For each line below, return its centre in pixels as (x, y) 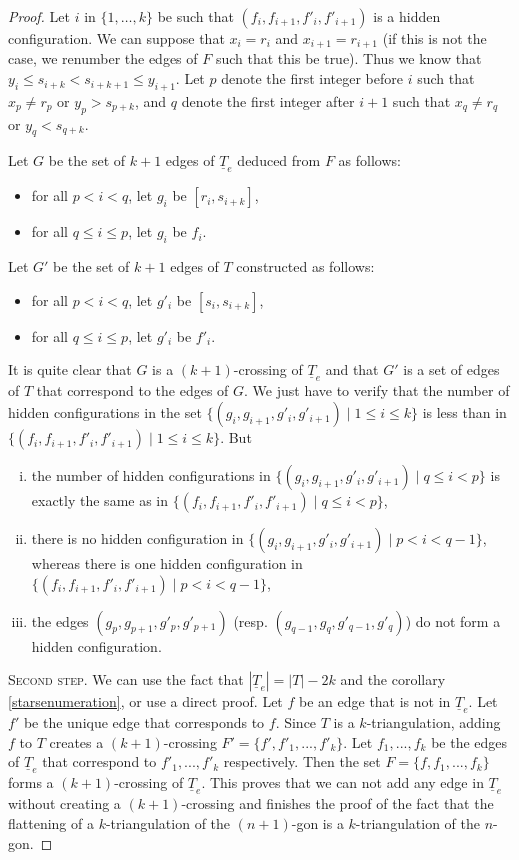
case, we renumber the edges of (103, 58)
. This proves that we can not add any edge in (342, 782)
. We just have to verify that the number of (377, 390)
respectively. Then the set (302, 761)
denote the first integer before (312, 78)
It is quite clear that (70, 369)
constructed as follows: (305, 266)
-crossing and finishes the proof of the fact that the (337, 803)
